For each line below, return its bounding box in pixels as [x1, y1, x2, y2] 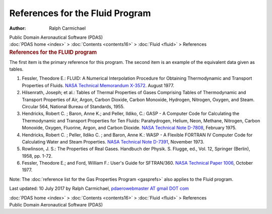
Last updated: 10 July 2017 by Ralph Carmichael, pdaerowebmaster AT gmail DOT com [9, 185, 189, 191]
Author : [9, 25, 26, 31]
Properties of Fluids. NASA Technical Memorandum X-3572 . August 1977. [22, 82, 174, 88]
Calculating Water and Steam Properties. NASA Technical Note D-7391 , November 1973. [22, 138, 205, 145]
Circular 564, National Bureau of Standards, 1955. [22, 103, 125, 109]
